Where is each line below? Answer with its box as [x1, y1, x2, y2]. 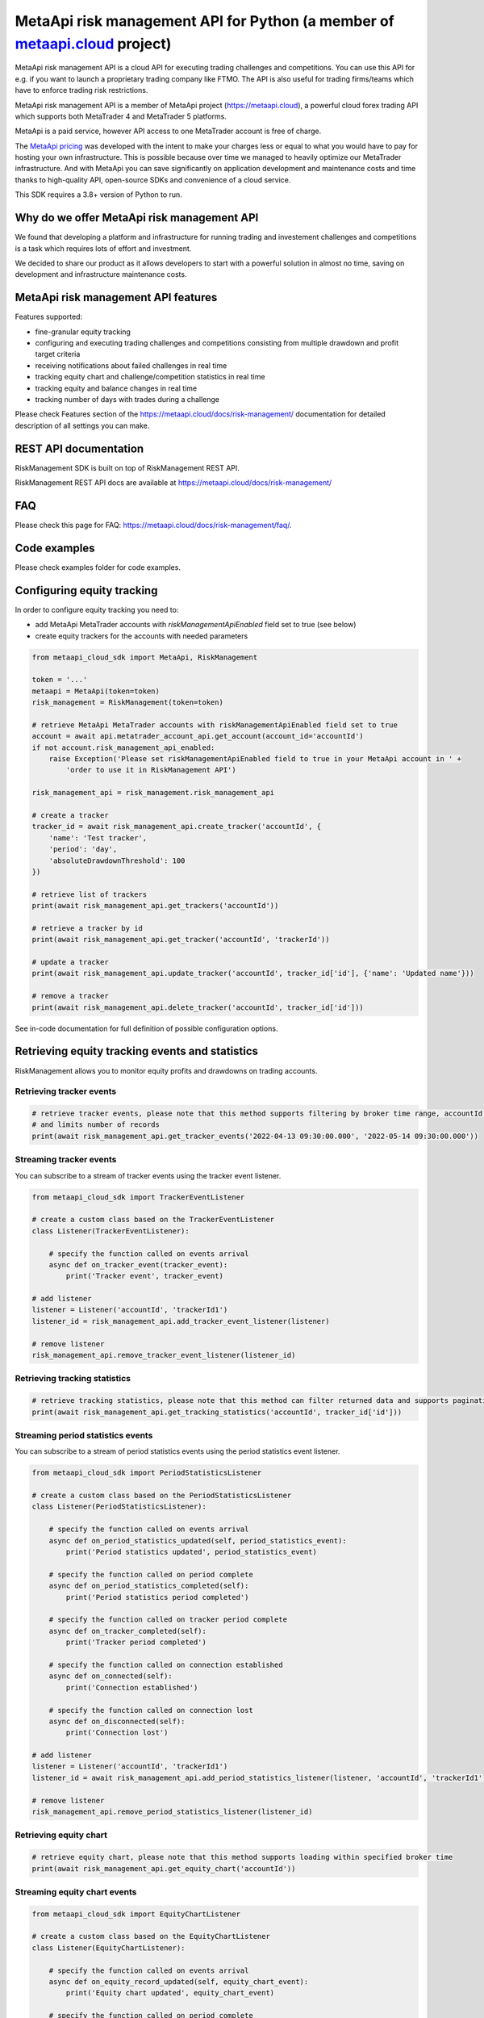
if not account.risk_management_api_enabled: [31, 743, 215, 752]
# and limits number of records [31, 1120, 161, 1129]
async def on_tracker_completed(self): [48, 1627, 207, 1635]
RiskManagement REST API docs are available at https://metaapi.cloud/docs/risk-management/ [15, 478, 332, 488]
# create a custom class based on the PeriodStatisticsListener [31, 1491, 292, 1501]
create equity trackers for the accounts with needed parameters [35, 630, 248, 641]
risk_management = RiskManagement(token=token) [31, 698, 223, 707]
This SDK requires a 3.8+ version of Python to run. [15, 190, 183, 199]
